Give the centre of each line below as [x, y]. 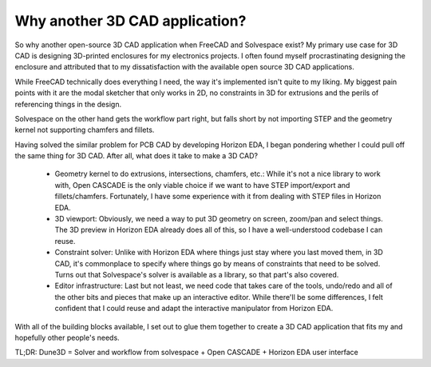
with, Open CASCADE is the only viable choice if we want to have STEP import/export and [202, 185]
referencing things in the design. [68, 104]
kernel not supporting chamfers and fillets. [85, 130]
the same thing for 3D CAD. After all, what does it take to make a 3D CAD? [136, 156]
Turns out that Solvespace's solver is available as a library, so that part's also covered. [197, 274]
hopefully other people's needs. [67, 337]
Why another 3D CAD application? [130, 21]
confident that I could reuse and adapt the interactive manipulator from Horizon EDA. [194, 309]
